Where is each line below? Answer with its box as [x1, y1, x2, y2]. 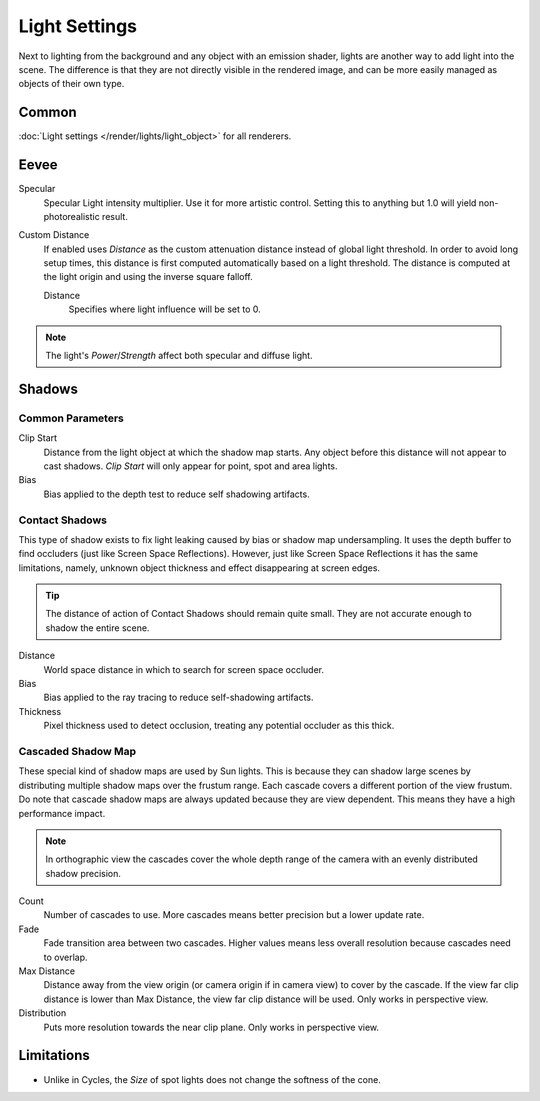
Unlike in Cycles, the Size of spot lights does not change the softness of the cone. [43, 1073, 382, 1085]
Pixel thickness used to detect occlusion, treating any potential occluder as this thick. [43, 720, 395, 732]
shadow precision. [45, 867, 122, 879]
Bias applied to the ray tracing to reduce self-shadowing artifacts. [43, 691, 314, 704]
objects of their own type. [18, 78, 125, 90]
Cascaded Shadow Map [18, 744, 137, 758]
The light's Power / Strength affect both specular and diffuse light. [45, 350, 314, 362]
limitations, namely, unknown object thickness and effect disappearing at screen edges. [18, 561, 380, 574]
